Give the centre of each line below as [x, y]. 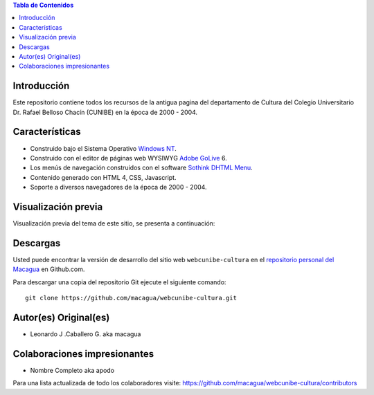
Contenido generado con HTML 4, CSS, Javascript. [103, 177]
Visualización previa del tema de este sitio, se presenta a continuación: [114, 223]
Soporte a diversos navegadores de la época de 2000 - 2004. [118, 187]
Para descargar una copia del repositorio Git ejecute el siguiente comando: [119, 282]
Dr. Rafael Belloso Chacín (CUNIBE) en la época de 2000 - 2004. [105, 112]
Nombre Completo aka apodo [72, 370]
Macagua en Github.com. [49, 269]
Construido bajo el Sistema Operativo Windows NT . [103, 148]
